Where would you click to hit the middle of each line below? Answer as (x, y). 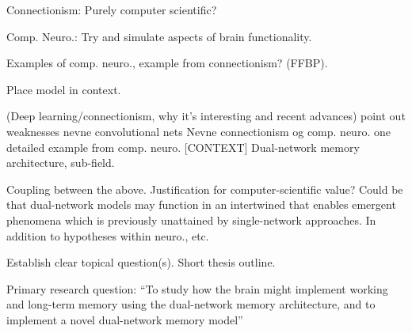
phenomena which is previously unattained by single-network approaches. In (191, 219)
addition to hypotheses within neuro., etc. (108, 235)
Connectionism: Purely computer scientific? (112, 9)
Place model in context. (64, 89)
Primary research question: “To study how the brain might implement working (197, 288)
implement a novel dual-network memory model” (125, 319)
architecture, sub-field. (61, 163)
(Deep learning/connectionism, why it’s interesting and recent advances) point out (206, 116)
